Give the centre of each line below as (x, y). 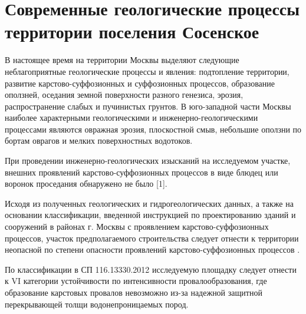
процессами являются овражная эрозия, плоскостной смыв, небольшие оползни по (153, 129)
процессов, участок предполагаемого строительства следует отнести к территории (152, 238)
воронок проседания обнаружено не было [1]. (86, 184)
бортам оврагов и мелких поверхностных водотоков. (99, 141)
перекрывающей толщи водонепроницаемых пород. (97, 304)
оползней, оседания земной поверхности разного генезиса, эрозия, (124, 95)
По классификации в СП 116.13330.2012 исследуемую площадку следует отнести (151, 269)
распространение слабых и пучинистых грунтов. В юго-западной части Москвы (148, 106)
